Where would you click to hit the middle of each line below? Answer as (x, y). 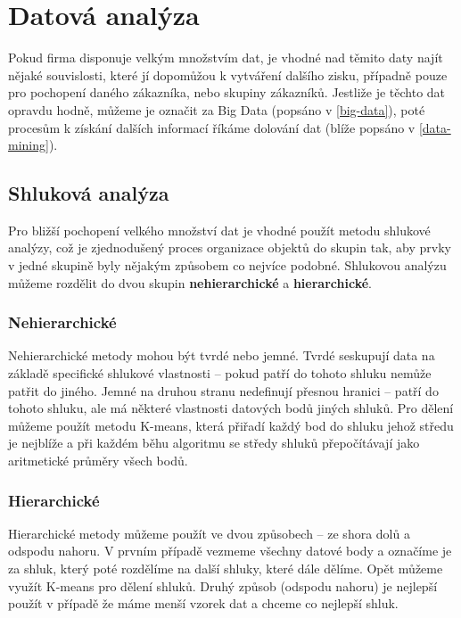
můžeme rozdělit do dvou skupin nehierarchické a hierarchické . (190, 282)
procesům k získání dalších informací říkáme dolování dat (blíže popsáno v (212, 127)
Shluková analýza (89, 193)
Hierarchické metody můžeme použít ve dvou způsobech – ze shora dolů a (209, 533)
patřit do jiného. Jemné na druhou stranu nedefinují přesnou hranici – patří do (223, 390)
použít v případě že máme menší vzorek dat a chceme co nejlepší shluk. (203, 603)
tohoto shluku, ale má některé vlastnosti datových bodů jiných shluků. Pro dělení (231, 408)
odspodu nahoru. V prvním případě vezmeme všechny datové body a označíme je (230, 551)
